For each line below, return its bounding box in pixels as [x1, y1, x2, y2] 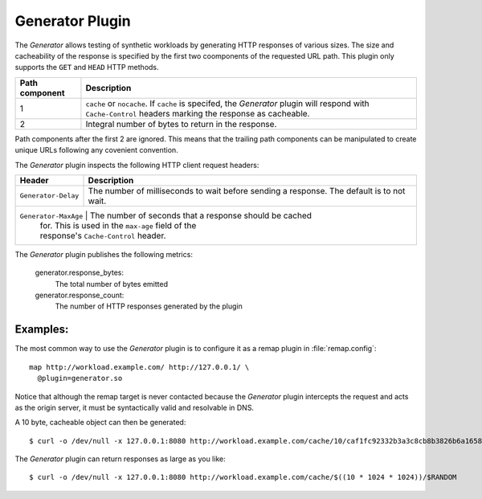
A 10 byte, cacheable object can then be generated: [14, 418, 186, 427]
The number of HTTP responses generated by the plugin [55, 301, 243, 311]
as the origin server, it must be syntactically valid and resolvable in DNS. [14, 403, 255, 412]
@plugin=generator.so [37, 374, 123, 383]
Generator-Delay [19, 191, 80, 200]
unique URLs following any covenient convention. [14, 145, 178, 155]
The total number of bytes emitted [55, 279, 169, 288]
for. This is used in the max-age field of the [39, 219, 197, 231]
